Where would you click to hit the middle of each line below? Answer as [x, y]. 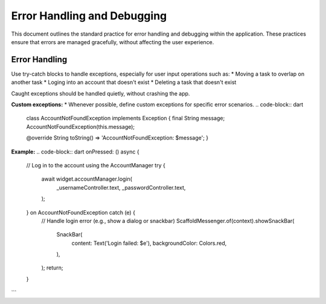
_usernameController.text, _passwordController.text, [121, 187]
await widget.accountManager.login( [87, 179]
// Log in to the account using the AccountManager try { [96, 165]
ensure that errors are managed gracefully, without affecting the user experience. [113, 42]
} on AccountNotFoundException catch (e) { [81, 212]
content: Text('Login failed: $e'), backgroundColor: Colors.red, [149, 243]
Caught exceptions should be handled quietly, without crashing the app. [101, 93]
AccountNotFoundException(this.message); [81, 126]
